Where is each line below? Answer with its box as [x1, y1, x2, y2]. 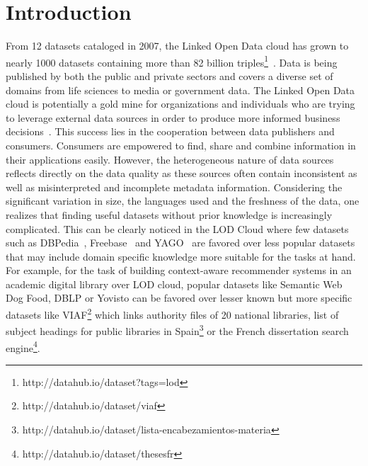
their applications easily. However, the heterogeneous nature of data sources [6, 152, 334, 166]
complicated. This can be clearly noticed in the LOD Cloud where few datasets [6, 221, 349, 236]
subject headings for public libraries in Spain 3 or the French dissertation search [6, 322, 349, 338]
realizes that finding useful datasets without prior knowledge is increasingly [6, 207, 333, 222]
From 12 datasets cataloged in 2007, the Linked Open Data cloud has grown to [6, 38, 349, 53]
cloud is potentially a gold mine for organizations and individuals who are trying [6, 96, 355, 111]
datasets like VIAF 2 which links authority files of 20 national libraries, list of [6, 305, 339, 322]
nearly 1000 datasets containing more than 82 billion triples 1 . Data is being [6, 52, 338, 69]
